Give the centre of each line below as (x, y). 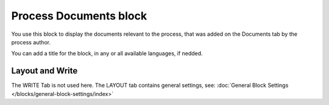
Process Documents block (79, 16)
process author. (31, 42)
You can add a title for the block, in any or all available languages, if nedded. (107, 53)
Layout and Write (44, 71)
